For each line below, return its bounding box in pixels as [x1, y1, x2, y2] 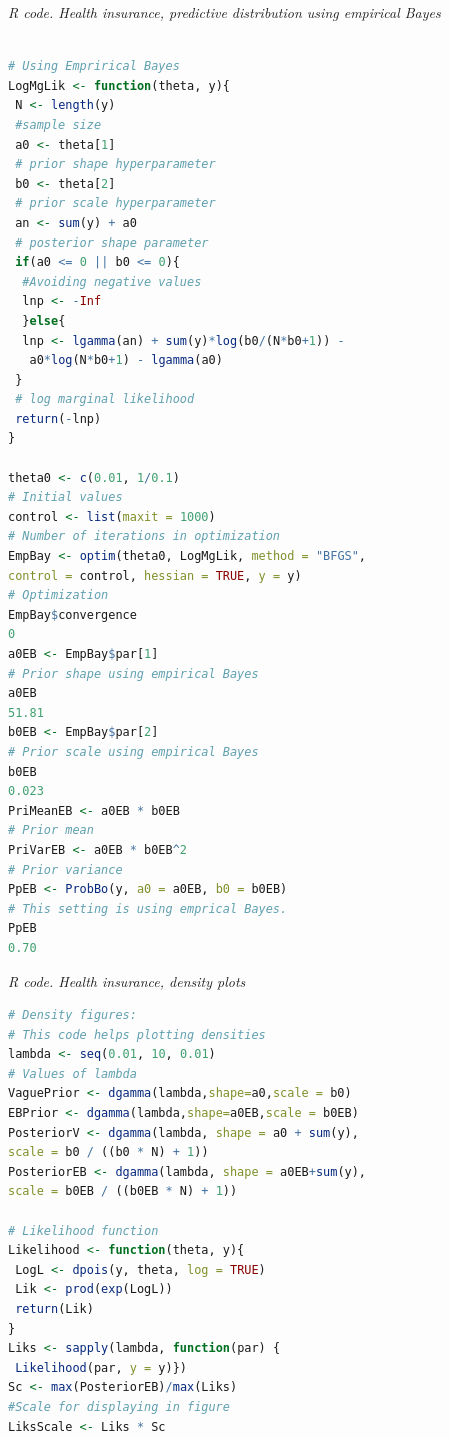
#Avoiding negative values [22, 274, 202, 289]
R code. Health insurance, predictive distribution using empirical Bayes [8, 2, 441, 22]
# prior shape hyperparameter [15, 157, 216, 172]
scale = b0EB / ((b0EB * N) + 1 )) [8, 1184, 238, 1199]
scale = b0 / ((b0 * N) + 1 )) [8, 1145, 209, 1160]
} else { [22, 313, 66, 328]
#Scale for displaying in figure [8, 1399, 230, 1414]
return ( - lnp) [15, 411, 102, 426]
